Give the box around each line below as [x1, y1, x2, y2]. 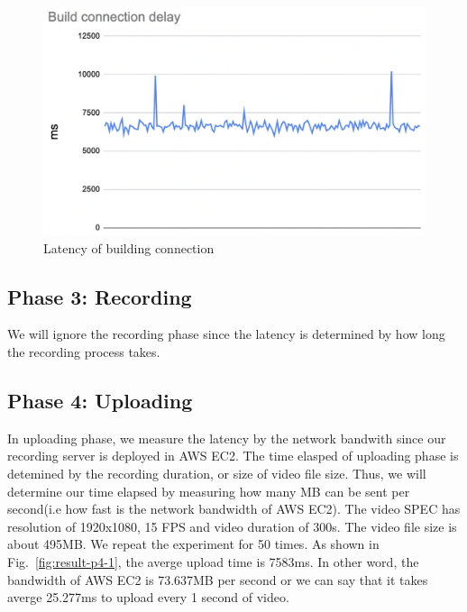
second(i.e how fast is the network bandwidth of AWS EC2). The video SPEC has [7, 499, 461, 518]
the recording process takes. [7, 342, 160, 361]
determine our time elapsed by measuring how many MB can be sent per [7, 481, 410, 500]
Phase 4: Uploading [7, 386, 193, 414]
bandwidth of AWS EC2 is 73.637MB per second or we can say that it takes [7, 570, 428, 589]
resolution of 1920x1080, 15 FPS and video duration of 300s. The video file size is [7, 516, 457, 535]
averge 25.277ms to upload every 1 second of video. [7, 588, 289, 607]
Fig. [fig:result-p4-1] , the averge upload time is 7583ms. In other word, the [7, 552, 419, 571]
